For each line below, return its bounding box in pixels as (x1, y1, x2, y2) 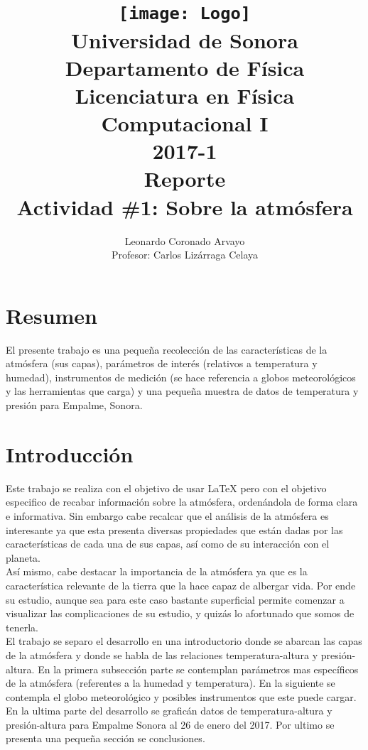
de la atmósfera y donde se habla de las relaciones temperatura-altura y (6, 647, 318, 662)
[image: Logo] (118, 4, 251, 24)
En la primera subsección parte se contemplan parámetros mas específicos (38, 661, 359, 676)
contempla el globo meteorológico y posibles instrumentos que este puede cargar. (6, 689, 357, 704)
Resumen (6, 300, 97, 330)
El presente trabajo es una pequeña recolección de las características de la (6, 342, 328, 357)
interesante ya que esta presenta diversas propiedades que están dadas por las (6, 522, 343, 537)
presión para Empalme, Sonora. (6, 398, 143, 413)
